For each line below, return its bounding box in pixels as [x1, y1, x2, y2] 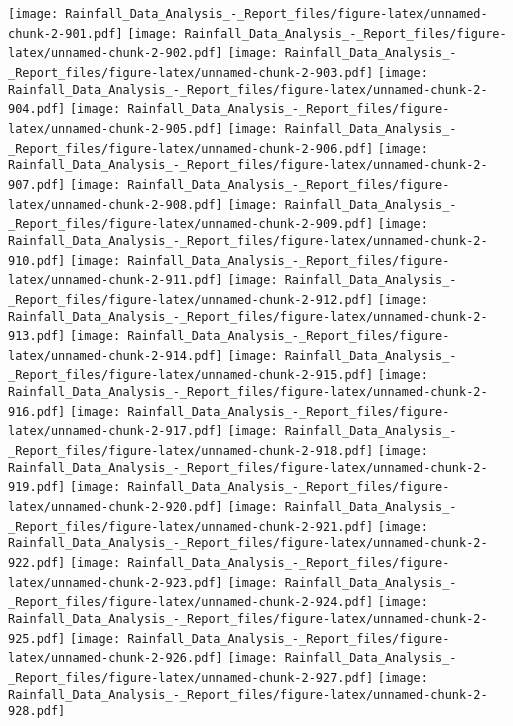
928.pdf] [8, 704, 66, 719]
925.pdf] [8, 631, 66, 646]
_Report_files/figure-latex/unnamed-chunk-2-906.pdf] [8, 141, 374, 156]
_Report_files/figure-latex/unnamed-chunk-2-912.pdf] [8, 292, 374, 307]
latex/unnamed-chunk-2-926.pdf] [8, 651, 223, 666]
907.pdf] [8, 177, 66, 192]
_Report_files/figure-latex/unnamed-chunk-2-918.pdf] [8, 444, 374, 459]
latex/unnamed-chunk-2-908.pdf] [8, 197, 223, 212]
